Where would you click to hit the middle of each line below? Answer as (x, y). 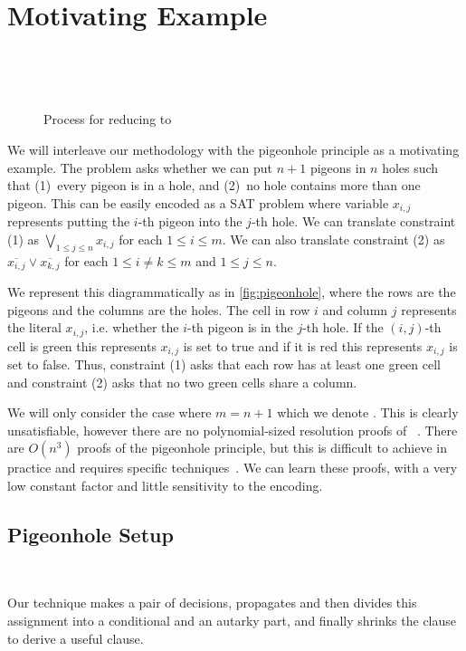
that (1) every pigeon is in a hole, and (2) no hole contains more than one (214, 185)
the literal (34, 327)
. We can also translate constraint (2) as (333, 239)
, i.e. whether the (132, 327)
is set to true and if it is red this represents (303, 345)
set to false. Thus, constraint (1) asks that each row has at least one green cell (224, 364)
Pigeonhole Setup (90, 535)
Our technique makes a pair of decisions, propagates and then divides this (212, 603)
